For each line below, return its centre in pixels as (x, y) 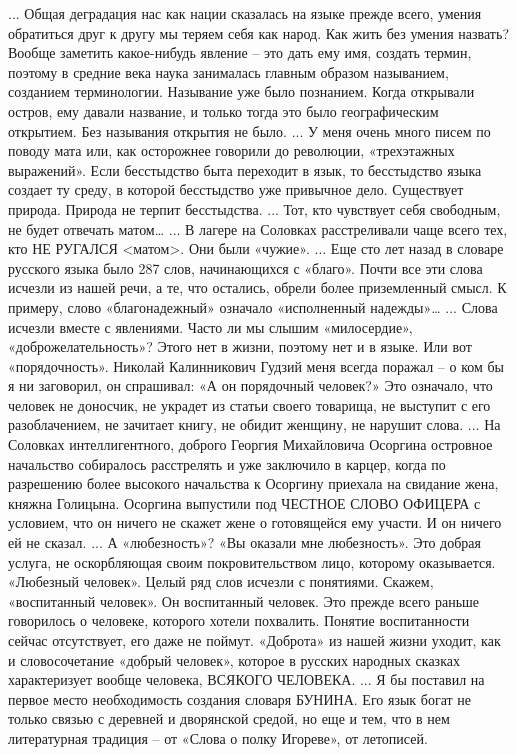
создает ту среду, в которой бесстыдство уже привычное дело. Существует (236, 189)
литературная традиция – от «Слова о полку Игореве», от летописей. (218, 737)
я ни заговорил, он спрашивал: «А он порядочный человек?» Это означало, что (250, 385)
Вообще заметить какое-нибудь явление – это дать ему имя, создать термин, (240, 52)
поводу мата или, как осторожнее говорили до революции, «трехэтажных (231, 150)
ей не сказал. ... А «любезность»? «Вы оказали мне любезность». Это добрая (244, 542)
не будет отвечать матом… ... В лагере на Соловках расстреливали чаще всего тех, (258, 228)
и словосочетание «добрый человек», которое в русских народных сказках (234, 659)
